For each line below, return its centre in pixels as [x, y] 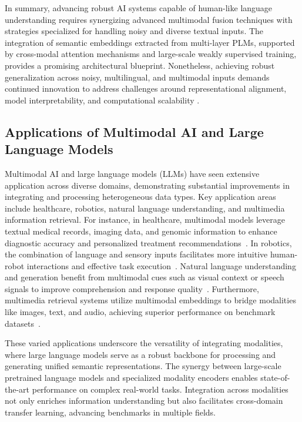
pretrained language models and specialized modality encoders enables [131, 378]
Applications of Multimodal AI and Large [134, 131]
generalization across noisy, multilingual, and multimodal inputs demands [137, 77]
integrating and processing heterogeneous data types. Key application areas [140, 197]
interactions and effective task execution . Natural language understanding [161, 265]
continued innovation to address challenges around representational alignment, [146, 88]
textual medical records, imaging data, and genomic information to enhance [141, 231]
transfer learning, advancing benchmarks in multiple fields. [110, 412]
